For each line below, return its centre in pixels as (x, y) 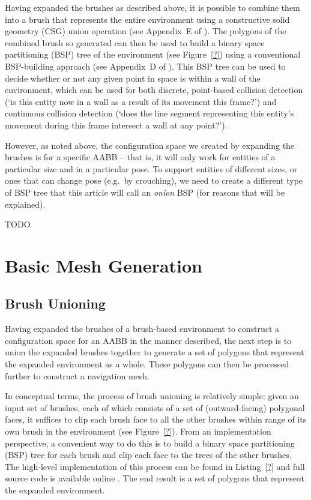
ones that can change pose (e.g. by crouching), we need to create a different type (154, 180)
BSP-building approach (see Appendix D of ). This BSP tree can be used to (145, 66)
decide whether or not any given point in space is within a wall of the (133, 78)
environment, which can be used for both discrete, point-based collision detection (154, 90)
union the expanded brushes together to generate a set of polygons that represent (155, 352)
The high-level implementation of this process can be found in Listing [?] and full (155, 466)
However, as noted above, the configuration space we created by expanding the (150, 145)
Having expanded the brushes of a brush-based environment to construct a (142, 329)
